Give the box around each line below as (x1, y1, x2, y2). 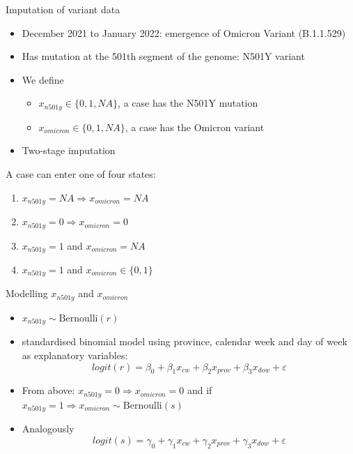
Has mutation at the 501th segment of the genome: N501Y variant (22, 49, 305, 63)
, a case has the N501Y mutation (118, 96, 258, 110)
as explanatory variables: (22, 347, 128, 362)
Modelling (6, 286, 48, 301)
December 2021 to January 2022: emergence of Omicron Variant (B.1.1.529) (22, 25, 346, 40)
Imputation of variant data (6, 2, 120, 16)
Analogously (22, 421, 74, 436)
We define (22, 72, 64, 86)
